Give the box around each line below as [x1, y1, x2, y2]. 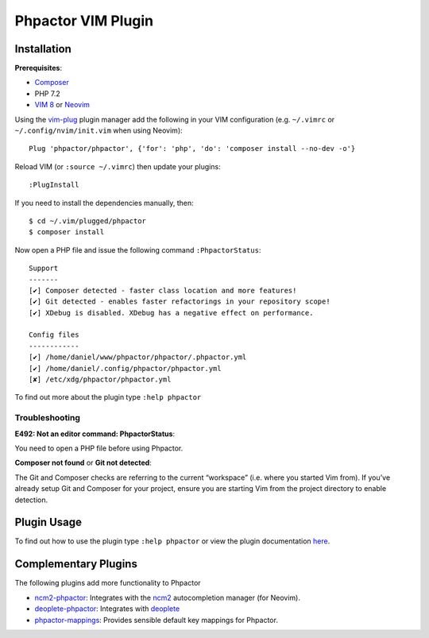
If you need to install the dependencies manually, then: [14, 198, 194, 207]
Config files [29, 331, 79, 339]
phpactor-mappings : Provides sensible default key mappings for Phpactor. [34, 615, 278, 624]
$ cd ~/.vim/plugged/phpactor [29, 216, 147, 226]
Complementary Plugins [14, 557, 138, 571]
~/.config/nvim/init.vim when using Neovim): [14, 126, 183, 135]
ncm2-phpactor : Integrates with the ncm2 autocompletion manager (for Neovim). [34, 593, 301, 602]
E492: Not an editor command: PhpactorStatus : [14, 429, 175, 439]
